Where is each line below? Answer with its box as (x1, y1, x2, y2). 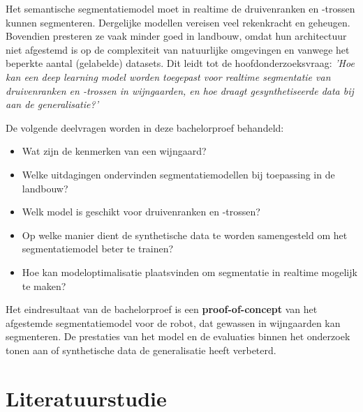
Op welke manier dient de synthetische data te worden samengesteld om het (22, 227, 348, 242)
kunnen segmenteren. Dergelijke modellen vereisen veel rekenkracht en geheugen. (6, 15, 350, 29)
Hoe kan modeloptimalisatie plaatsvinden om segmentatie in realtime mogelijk (22, 264, 357, 279)
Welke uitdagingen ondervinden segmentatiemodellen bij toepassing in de (22, 167, 335, 181)
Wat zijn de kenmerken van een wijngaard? (22, 144, 207, 158)
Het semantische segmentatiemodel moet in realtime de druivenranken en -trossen (6, 1, 355, 15)
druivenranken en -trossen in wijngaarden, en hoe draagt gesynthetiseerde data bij (6, 83, 354, 98)
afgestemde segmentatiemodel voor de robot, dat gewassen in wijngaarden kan (6, 315, 341, 330)
